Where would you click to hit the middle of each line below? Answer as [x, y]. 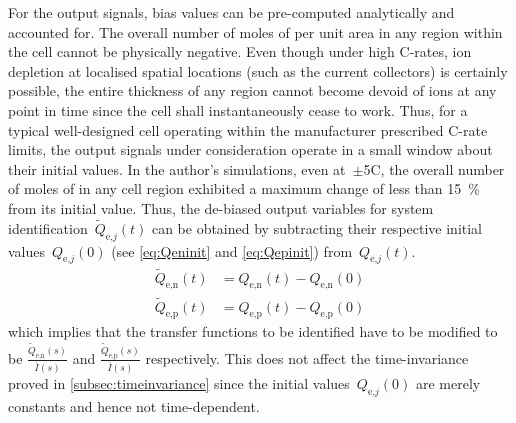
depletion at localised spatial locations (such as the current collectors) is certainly [258, 70]
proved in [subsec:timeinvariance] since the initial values [179, 382]
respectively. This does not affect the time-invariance [307, 357]
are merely [448, 382]
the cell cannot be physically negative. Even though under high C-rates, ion [240, 51]
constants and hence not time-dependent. [134, 405]
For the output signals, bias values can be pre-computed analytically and [231, 12]
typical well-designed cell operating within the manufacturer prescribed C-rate [248, 129]
